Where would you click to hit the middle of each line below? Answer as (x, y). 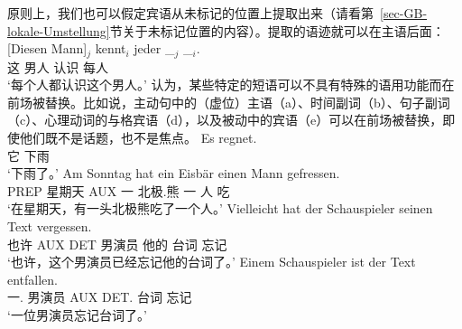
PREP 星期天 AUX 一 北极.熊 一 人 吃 (119, 190)
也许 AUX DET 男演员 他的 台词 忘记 (117, 244)
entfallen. (33, 279)
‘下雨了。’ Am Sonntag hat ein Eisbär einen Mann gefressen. (174, 173)
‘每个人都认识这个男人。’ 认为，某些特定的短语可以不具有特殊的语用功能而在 (231, 85)
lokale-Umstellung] (59, 30)
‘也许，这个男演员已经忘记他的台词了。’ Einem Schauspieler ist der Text (212, 262)
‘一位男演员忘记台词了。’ (77, 314)
